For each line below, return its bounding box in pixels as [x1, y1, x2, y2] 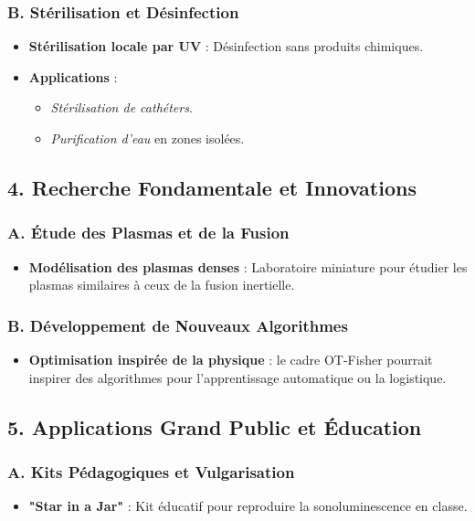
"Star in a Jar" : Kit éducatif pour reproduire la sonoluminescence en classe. [28, 496, 468, 516]
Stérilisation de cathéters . [50, 98, 193, 117]
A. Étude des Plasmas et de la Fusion [7, 221, 290, 244]
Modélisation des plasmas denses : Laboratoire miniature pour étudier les [28, 257, 468, 276]
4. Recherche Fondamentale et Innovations [7, 173, 417, 201]
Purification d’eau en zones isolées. [50, 129, 245, 147]
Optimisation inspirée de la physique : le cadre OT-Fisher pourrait [28, 350, 433, 368]
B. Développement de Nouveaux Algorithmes [7, 314, 348, 336]
